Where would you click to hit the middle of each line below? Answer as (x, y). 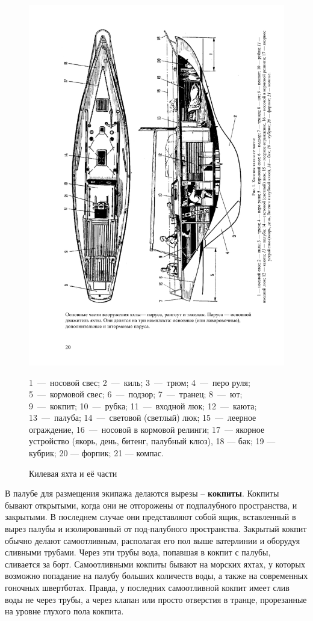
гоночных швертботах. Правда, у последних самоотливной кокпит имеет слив (147, 588)
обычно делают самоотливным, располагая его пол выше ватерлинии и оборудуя (153, 540)
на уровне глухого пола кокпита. (64, 611)
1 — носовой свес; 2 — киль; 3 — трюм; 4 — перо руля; (140, 382)
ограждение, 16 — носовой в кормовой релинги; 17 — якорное (147, 429)
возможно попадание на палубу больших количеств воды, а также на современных (156, 576)
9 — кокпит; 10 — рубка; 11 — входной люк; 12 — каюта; (143, 405)
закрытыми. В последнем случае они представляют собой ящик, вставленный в (150, 517)
